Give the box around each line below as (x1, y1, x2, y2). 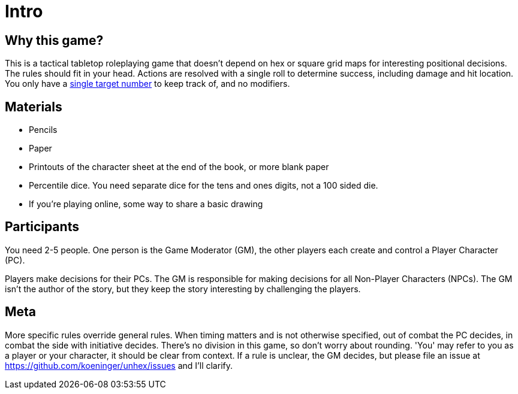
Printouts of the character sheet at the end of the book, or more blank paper (29, 162, 329, 172)
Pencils (29, 125, 58, 135)
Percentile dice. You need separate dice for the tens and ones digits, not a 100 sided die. (29, 180, 378, 191)
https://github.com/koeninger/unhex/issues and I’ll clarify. (5, 360, 233, 371)
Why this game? (5, 32, 104, 48)
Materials (5, 99, 62, 114)
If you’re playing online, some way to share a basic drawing (29, 199, 263, 210)
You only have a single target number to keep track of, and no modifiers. (5, 78, 290, 89)
